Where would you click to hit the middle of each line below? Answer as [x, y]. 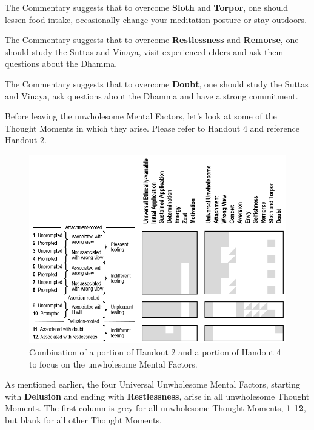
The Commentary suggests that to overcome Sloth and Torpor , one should [147, 7]
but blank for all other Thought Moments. [83, 420]
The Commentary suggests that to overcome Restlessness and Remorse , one [152, 40]
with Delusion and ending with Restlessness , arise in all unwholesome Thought [157, 396]
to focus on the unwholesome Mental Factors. [113, 364]
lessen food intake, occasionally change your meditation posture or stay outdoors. [156, 19]
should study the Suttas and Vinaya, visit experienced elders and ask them [144, 51]
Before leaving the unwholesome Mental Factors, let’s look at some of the [141, 116]
